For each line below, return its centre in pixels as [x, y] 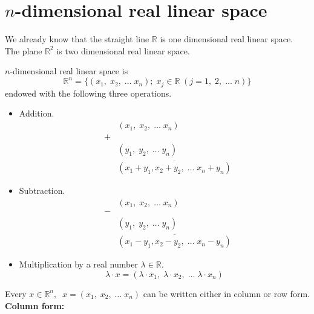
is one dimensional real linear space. [227, 39]
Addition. [37, 113]
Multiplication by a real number [78, 264]
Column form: [35, 305]
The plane [24, 50]
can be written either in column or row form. [226, 293]
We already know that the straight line [77, 39]
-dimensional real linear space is [69, 71]
